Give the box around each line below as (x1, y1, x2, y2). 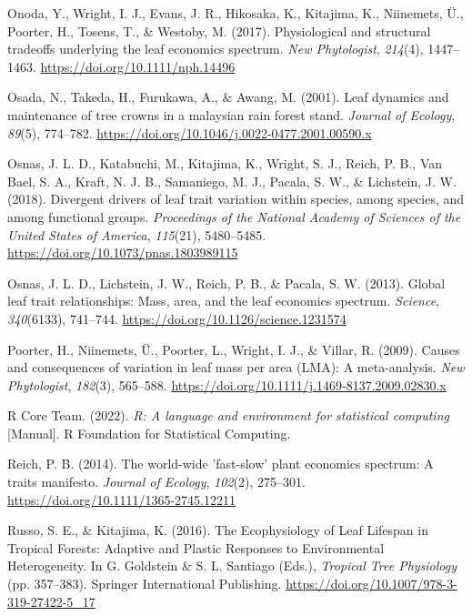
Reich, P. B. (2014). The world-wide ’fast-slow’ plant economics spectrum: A (7, 454, 434, 473)
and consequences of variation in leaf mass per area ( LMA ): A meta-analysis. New (7, 358, 465, 377)
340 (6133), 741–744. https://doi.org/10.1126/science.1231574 (7, 308, 346, 328)
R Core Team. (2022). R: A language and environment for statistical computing (7, 406, 449, 425)
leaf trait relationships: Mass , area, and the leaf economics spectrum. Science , (7, 291, 440, 310)
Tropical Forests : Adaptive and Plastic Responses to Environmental (7, 538, 385, 557)
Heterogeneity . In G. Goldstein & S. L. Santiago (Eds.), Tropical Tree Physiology (7, 556, 457, 575)
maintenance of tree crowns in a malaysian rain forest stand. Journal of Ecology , (7, 105, 456, 124)
